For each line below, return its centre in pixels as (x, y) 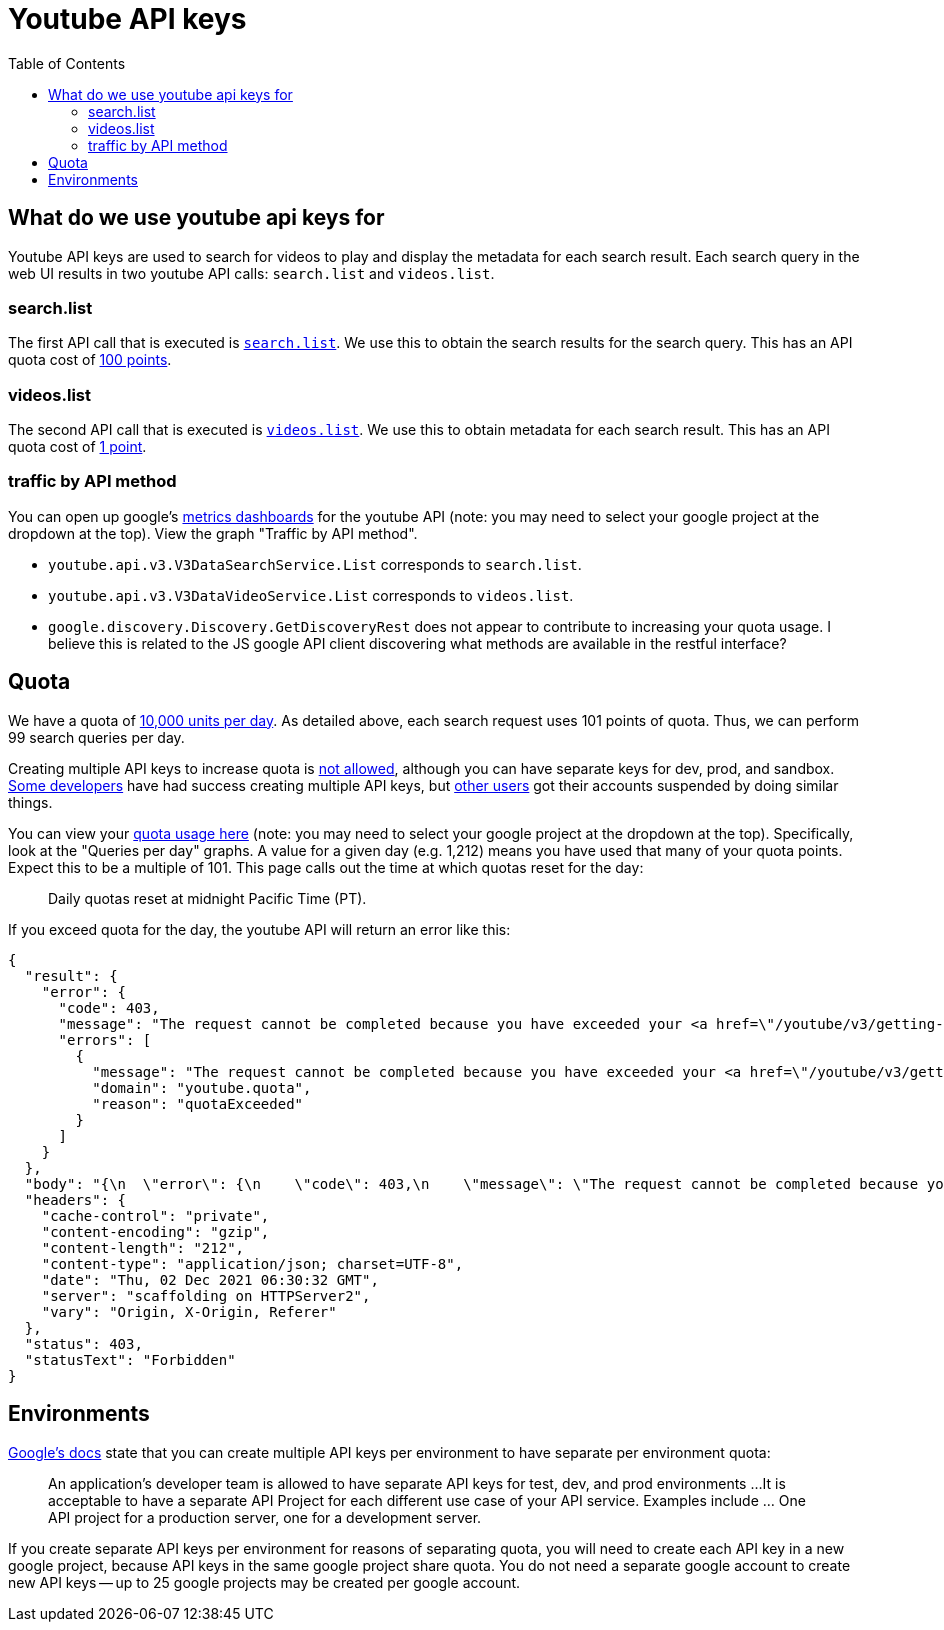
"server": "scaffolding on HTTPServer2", (206, 1295)
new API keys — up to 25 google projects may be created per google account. (264, 1582)
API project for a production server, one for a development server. (265, 1517)
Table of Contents (67, 63)
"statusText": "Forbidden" (130, 1359)
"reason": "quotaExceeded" (198, 1103)
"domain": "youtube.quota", (202, 1087)
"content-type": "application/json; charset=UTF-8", (252, 1263)
